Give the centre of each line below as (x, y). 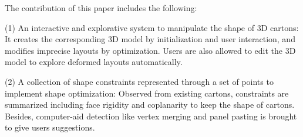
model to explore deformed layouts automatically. (94, 62)
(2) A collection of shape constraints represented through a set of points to (139, 81)
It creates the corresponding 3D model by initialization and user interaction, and (150, 39)
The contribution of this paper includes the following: (101, 8)
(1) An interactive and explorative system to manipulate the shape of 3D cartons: (152, 27)
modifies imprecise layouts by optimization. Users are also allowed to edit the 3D (150, 50)
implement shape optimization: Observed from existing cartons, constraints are (147, 93)
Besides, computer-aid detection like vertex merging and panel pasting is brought (151, 116)
